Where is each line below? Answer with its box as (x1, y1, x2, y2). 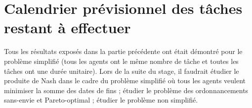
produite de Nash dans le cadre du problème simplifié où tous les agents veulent (4, 75, 246, 86)
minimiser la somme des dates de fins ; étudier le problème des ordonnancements (4, 85, 249, 95)
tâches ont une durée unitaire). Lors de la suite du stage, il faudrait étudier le (4, 65, 239, 76)
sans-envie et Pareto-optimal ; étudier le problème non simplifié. (4, 95, 198, 105)
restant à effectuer (4, 17, 131, 38)
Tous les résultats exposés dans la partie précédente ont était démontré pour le (4, 46, 243, 56)
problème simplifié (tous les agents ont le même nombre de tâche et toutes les (4, 55, 239, 66)
